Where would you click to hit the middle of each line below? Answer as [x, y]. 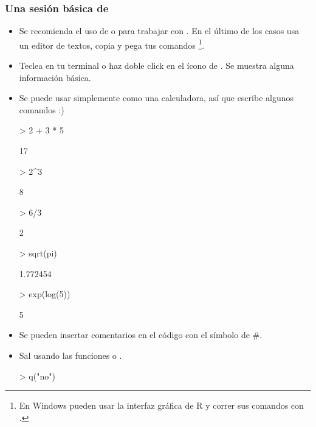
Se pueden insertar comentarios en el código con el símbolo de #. [141, 335]
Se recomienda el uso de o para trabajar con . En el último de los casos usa [159, 31]
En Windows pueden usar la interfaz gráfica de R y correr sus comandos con [161, 405]
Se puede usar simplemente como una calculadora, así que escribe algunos [156, 98]
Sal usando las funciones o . [70, 355]
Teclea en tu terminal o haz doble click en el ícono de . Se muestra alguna [156, 65]
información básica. [55, 77]
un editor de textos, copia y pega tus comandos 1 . [112, 44]
